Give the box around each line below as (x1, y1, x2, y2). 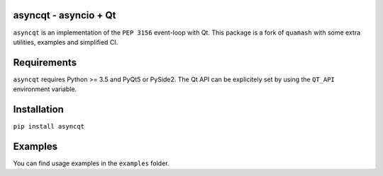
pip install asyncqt (13, 122, 85, 131)
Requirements (13, 57, 77, 69)
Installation (13, 103, 64, 116)
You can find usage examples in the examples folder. (13, 159, 170, 168)
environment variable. (13, 85, 77, 93)
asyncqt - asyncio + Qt (13, 9, 116, 21)
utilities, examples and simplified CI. (13, 37, 118, 46)
